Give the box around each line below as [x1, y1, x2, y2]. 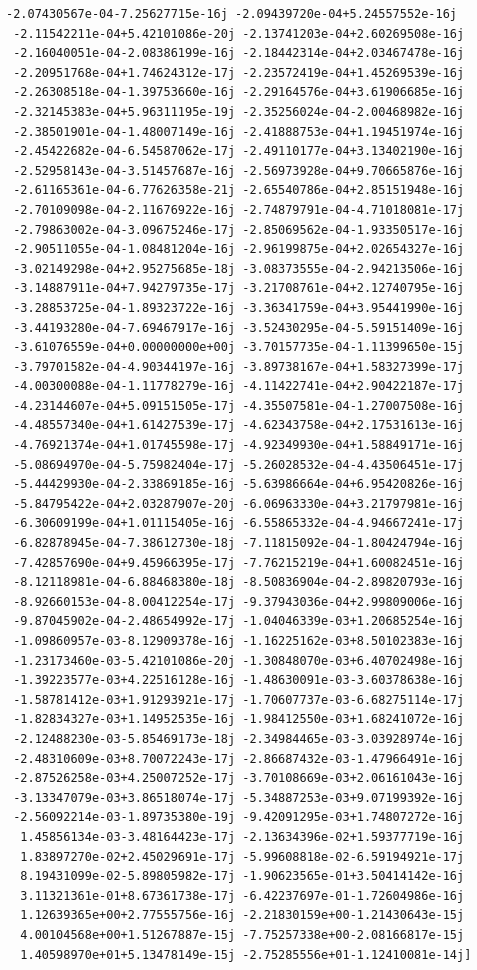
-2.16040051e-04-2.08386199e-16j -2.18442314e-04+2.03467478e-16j [13, 46, 465, 61]
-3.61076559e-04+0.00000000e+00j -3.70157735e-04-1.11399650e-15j [13, 340, 465, 355]
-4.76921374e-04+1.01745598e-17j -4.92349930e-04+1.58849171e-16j [13, 438, 465, 453]
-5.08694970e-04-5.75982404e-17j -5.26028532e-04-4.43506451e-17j [13, 457, 465, 472]
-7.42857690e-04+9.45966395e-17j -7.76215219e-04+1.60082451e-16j [13, 555, 465, 570]
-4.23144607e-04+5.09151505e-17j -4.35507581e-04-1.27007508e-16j [13, 398, 465, 413]
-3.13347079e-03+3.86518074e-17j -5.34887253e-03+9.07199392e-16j [13, 790, 465, 805]
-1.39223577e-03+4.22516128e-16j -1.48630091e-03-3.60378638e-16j [13, 673, 465, 688]
